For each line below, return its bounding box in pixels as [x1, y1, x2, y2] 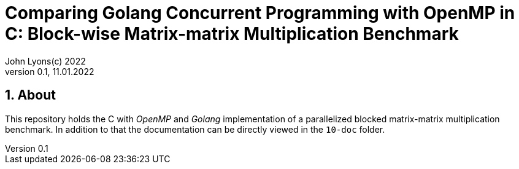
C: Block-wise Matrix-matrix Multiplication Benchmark [5, 23, 459, 44]
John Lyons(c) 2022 [5, 55, 86, 66]
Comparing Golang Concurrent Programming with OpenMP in [5, 2, 515, 23]
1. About [5, 87, 56, 103]
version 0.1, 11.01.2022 [5, 66, 94, 77]
